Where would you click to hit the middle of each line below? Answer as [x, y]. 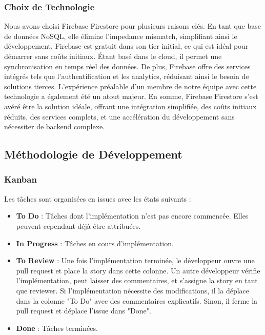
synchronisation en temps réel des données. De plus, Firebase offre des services [127, 66]
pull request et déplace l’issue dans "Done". [84, 311]
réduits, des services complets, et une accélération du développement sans [119, 116]
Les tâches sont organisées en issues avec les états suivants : [98, 198]
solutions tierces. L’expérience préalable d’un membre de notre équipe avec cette [130, 86]
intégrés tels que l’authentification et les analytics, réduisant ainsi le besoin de [127, 76]
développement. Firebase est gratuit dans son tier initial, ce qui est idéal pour [126, 46]
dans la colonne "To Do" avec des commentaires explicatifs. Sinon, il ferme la [137, 300]
